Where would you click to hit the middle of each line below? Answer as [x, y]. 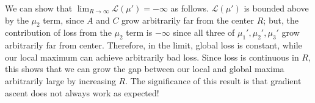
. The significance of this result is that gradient [213, 80]
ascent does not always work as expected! [82, 92]
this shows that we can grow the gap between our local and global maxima [145, 69]
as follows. [190, 8]
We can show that [39, 8]
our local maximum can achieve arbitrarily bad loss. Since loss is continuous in [152, 57]
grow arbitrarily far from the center [188, 20]
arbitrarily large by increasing [60, 80]
